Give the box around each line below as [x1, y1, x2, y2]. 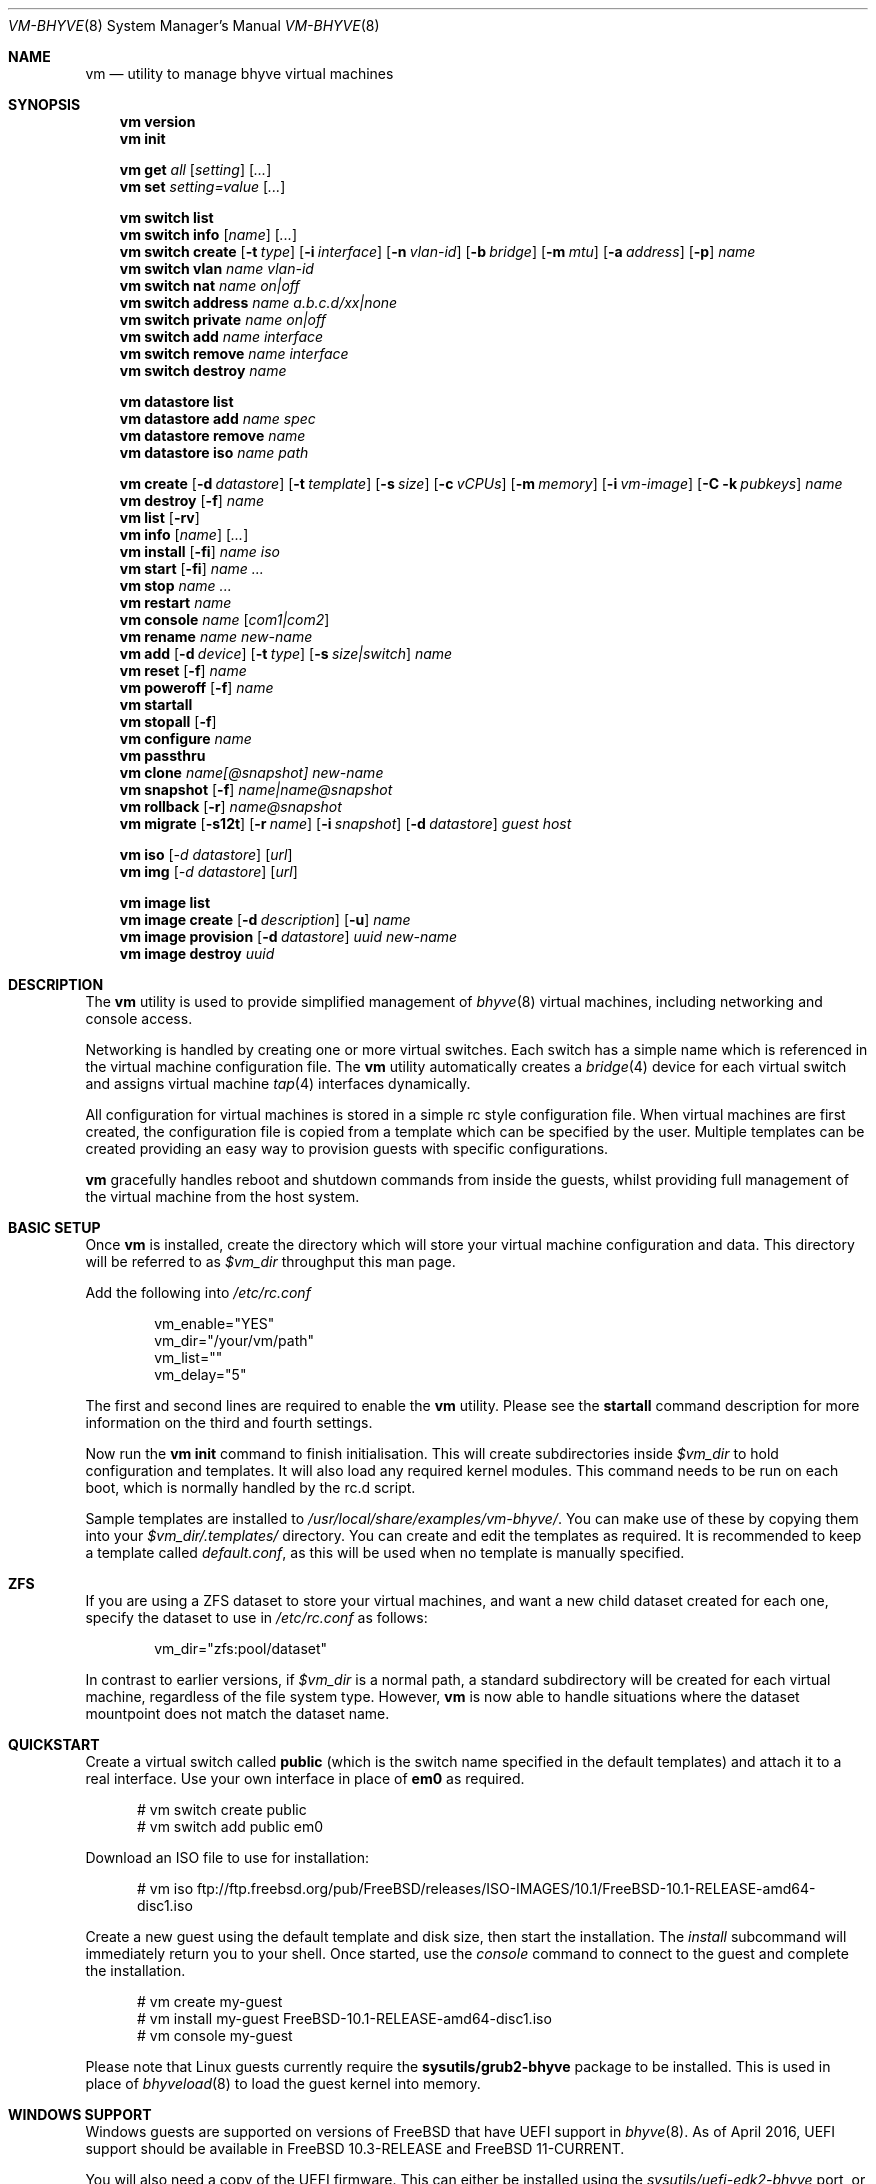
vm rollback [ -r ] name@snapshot [119, 798, 342, 815]
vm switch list [119, 209, 214, 226]
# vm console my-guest [137, 2027, 293, 2044]
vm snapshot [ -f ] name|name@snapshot [119, 781, 393, 798]
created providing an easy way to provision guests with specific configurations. [85, 1140, 609, 1157]
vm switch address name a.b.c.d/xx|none [119, 294, 398, 311]
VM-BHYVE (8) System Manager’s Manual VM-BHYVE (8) [8, 17, 380, 34]
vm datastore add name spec [119, 410, 316, 427]
